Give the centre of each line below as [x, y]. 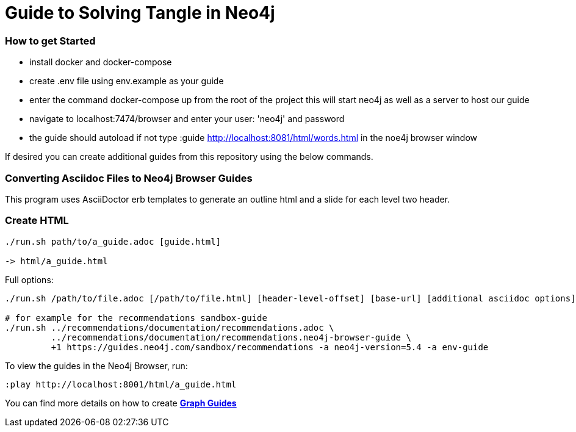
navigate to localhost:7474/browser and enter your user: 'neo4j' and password [187, 119]
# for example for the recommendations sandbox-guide [136, 318]
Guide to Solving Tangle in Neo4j [140, 13]
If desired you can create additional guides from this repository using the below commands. [189, 157]
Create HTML [37, 221]
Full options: [29, 279]
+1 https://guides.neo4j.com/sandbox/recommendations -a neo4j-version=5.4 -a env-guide [270, 347]
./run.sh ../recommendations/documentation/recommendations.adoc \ [170, 327]
